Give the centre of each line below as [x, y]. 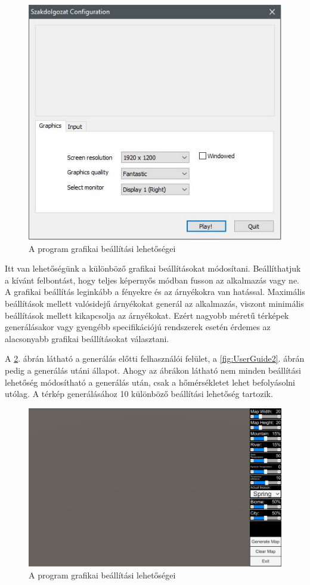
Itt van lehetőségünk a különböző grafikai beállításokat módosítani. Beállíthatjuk [153, 268]
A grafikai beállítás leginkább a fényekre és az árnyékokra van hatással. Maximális [155, 292]
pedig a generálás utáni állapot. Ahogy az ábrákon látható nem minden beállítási [153, 370]
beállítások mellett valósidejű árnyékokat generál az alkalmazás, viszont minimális [154, 303]
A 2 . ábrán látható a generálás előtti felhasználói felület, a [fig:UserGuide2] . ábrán [155, 358]
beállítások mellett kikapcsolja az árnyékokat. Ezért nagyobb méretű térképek [147, 315]
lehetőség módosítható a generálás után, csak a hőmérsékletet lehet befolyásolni [150, 382]
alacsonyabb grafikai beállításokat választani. [87, 338]
